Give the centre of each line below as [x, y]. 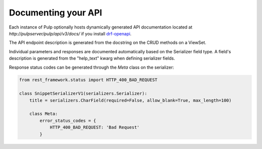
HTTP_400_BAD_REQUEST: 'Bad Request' [95, 127]
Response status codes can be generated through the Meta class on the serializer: [91, 67]
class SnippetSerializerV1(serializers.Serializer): [83, 94]
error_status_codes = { [68, 120]
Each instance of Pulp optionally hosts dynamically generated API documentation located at [101, 27]
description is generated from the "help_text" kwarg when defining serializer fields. [92, 59]
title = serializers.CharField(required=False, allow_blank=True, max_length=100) [131, 100]
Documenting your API [56, 13]
